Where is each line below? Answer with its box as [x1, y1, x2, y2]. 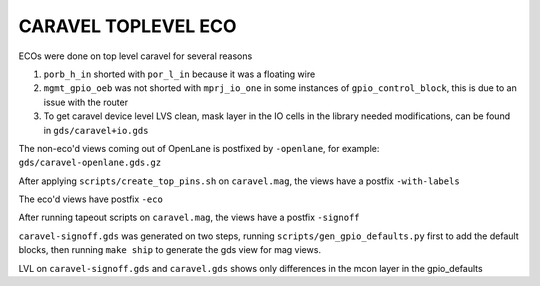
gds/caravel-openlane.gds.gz [18, 157, 162, 169]
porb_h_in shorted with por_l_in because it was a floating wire [43, 68, 316, 80]
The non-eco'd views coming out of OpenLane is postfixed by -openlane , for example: [18, 142, 380, 154]
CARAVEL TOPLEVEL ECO [18, 15, 237, 37]
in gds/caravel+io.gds [43, 124, 149, 136]
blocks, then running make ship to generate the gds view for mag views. [18, 244, 322, 256]
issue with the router [43, 96, 129, 108]
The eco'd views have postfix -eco [18, 193, 164, 205]
